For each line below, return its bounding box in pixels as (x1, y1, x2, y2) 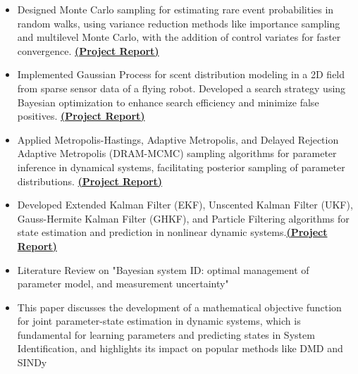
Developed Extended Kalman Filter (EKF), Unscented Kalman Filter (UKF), (17, 197, 353, 212)
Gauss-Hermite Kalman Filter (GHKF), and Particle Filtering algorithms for (17, 211, 350, 225)
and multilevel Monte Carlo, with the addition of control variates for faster (17, 30, 341, 44)
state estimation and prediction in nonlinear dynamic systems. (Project (17, 225, 328, 239)
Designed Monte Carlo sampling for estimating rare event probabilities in (17, 2, 334, 16)
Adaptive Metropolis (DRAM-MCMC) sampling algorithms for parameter (17, 146, 337, 161)
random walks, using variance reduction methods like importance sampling (17, 15, 340, 30)
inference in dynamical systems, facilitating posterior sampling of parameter (17, 159, 345, 174)
